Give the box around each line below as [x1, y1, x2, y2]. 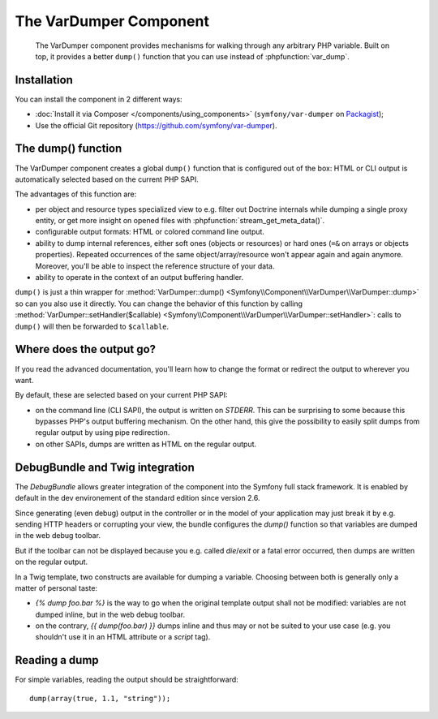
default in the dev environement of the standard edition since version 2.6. [15, 493, 260, 503]
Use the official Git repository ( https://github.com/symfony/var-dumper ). [35, 120, 277, 130]
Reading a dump [15, 653, 99, 667]
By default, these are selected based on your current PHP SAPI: [15, 390, 228, 400]
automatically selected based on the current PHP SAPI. [15, 174, 199, 184]
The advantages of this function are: [15, 189, 137, 199]
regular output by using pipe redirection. [35, 428, 170, 437]
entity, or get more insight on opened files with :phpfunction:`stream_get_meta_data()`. [35, 216, 325, 226]
